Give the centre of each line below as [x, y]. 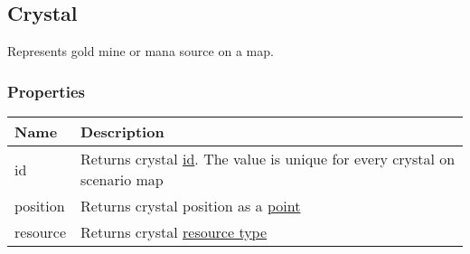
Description [122, 132]
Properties [46, 91]
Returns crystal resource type [174, 232]
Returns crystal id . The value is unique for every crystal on [268, 159]
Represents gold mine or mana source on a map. [141, 51]
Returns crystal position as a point [191, 206]
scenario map [122, 180]
